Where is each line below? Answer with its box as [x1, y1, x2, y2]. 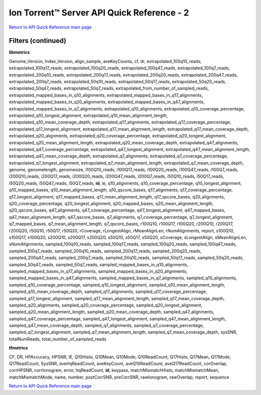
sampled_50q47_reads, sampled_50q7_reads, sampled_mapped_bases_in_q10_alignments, [9, 261, 188, 267]
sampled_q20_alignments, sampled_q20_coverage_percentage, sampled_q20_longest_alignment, [9, 302, 203, 308]
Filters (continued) [9, 37, 66, 45]
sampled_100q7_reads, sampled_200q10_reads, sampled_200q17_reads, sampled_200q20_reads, [9, 248, 202, 254]
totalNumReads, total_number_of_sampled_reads [9, 336, 106, 342]
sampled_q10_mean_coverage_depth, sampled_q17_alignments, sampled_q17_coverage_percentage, [9, 289, 207, 295]
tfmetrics [9, 345, 29, 351]
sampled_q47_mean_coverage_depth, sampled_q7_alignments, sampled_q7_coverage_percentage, [9, 322, 204, 329]
